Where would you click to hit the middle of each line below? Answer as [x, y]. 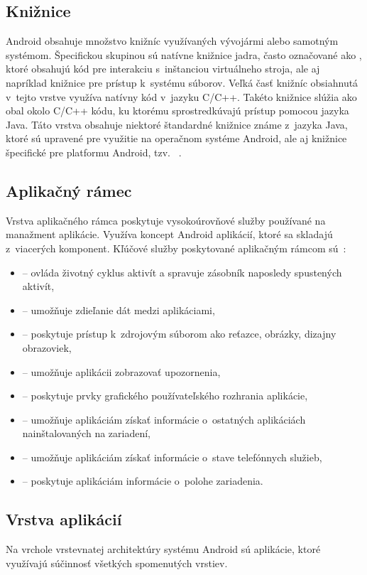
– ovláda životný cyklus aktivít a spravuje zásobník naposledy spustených [182, 272]
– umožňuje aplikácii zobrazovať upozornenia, [121, 371]
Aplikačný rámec [69, 190]
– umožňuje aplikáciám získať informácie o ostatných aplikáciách [164, 419]
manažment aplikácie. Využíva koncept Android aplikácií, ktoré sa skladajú [169, 234]
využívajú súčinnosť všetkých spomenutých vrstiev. [117, 563]
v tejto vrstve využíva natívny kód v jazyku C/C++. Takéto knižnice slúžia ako [181, 96]
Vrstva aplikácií [64, 519]
